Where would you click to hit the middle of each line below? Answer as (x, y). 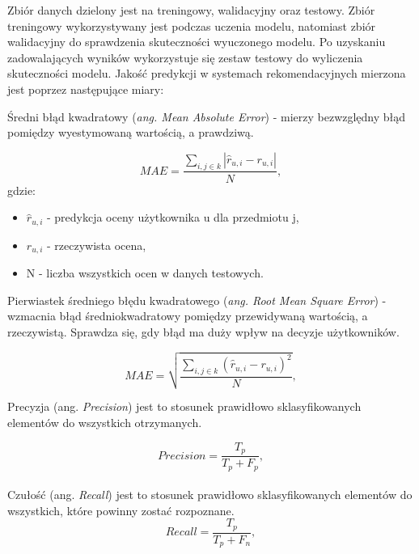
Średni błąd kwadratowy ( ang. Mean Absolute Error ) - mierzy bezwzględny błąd (207, 116)
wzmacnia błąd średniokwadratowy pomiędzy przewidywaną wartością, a (188, 316)
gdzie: (21, 190)
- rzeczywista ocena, (96, 245)
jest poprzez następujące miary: (86, 89)
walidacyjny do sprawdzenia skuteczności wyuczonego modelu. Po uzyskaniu (197, 42)
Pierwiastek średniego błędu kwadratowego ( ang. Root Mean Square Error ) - (197, 300)
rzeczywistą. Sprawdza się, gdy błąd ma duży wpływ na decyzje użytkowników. (203, 331)
